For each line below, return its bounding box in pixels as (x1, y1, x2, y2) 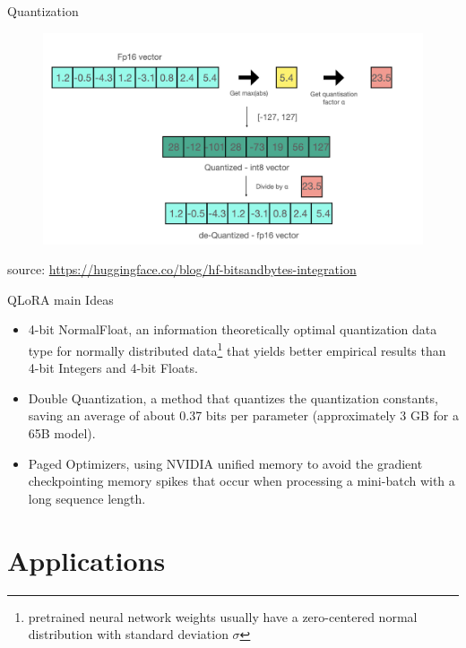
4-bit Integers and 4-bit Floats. (28, 359, 198, 377)
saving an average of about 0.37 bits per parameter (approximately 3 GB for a (28, 406, 459, 425)
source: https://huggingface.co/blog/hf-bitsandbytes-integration (7, 260, 357, 279)
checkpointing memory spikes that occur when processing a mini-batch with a (28, 471, 455, 490)
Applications (7, 541, 166, 578)
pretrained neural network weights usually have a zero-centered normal (28, 607, 418, 626)
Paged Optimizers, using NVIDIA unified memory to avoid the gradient (28, 454, 423, 472)
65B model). (28, 424, 96, 443)
